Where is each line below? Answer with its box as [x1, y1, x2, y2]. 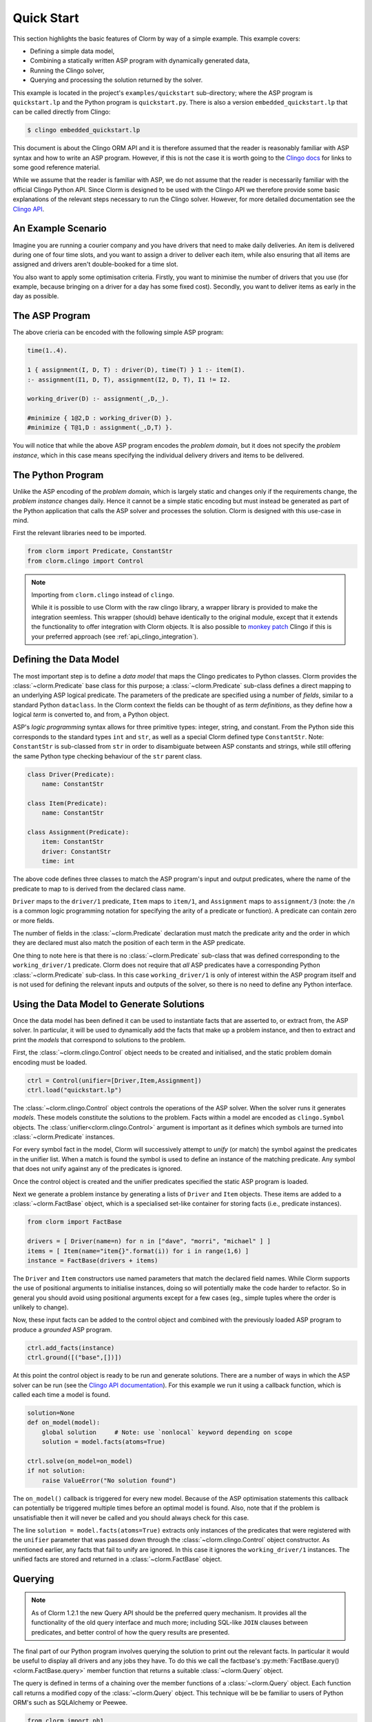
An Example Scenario [12, 222, 107, 234]
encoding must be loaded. [12, 1058, 87, 1066]
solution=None [27, 1409, 75, 1417]
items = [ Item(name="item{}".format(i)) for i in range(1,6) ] [27, 1247, 249, 1255]
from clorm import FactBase [27, 1218, 122, 1226]
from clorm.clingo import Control [27, 557, 144, 565]
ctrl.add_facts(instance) [27, 1344, 115, 1351]
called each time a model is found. [12, 1391, 110, 1399]
